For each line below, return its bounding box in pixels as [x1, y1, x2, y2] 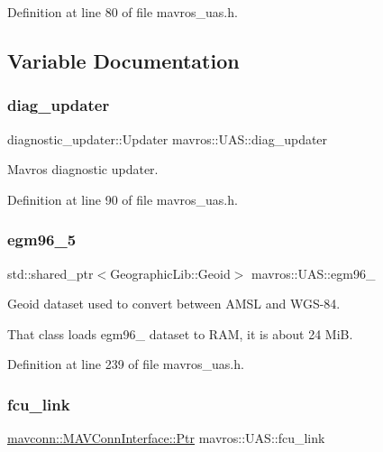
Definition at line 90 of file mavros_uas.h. [7, 189, 238, 208]
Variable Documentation [7, 46, 240, 74]
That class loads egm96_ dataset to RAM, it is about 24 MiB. [7, 324, 353, 343]
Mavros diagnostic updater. [7, 160, 159, 179]
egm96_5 [7, 228, 77, 251]
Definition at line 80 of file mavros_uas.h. [7, 3, 238, 21]
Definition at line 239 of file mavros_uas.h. [7, 355, 244, 374]
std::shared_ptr [7, 263, 94, 282]
